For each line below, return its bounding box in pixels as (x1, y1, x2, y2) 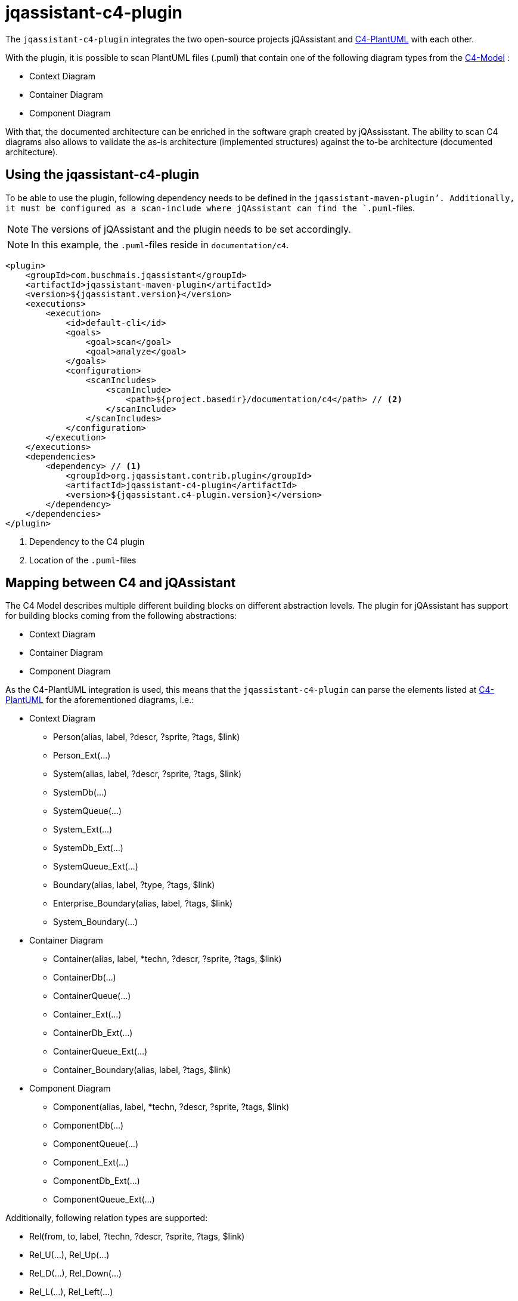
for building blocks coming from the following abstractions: (5, 611, 237, 621)
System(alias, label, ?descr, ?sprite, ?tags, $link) (53, 769, 242, 779)
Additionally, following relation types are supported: (5, 1213, 208, 1223)
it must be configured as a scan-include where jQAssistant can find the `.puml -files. (5, 202, 415, 213)
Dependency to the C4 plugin (29, 536, 145, 547)
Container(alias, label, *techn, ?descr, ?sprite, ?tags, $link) (53, 954, 282, 964)
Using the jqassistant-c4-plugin (5, 167, 200, 183)
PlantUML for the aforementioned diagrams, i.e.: (5, 695, 194, 705)
